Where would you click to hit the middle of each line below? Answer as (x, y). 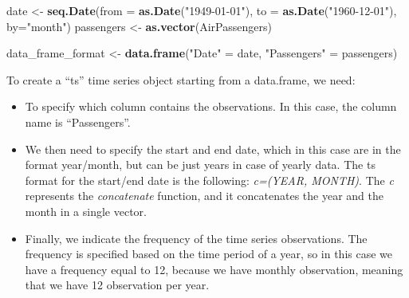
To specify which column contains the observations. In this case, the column (211, 106)
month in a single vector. (86, 211)
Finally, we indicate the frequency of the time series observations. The (196, 238)
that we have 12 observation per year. (117, 285)
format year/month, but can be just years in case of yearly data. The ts (200, 165)
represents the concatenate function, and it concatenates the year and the (204, 196)
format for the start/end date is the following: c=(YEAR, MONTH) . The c (209, 180)
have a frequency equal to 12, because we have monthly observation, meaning (214, 269)
